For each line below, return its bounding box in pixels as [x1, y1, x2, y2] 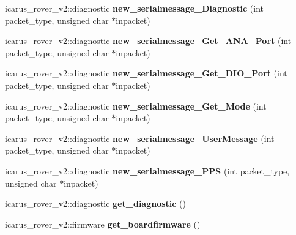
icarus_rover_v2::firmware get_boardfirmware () [5, 217, 201, 230]
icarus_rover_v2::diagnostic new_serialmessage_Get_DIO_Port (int [5, 67, 287, 80]
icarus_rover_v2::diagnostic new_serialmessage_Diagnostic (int [5, 2, 264, 14]
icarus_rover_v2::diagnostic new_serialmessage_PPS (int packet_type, [5, 164, 290, 177]
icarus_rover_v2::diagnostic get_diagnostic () [5, 197, 187, 210]
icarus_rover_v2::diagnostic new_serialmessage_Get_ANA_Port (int [5, 34, 292, 47]
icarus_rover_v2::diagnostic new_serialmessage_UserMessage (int [5, 132, 275, 144]
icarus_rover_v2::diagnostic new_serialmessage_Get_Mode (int [5, 99, 267, 112]
